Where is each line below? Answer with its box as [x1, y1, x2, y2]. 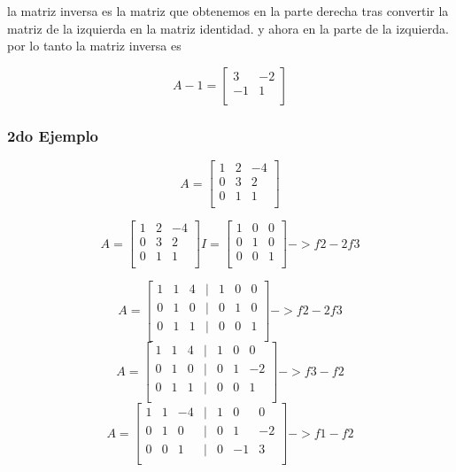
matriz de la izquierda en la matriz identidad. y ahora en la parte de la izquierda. [7, 19, 449, 37]
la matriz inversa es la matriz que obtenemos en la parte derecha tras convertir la [7, 2, 449, 19]
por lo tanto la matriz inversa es [7, 36, 182, 55]
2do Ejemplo [7, 124, 99, 146]
